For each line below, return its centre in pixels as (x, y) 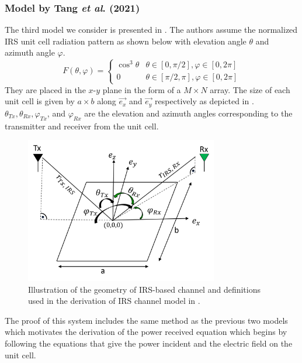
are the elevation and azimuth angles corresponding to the (188, 113)
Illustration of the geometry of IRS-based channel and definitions (144, 289)
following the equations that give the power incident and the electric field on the (149, 343)
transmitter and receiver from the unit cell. (82, 126)
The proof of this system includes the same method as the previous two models (146, 320)
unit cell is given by (40, 101)
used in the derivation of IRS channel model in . (114, 301)
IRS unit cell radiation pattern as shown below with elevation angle (126, 41)
